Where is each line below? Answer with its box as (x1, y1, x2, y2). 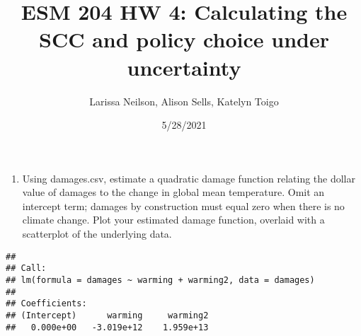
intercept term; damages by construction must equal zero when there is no (22, 198, 345, 213)
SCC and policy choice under (39, 25, 329, 54)
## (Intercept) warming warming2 (6, 310, 209, 320)
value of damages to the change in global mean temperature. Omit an (22, 185, 325, 199)
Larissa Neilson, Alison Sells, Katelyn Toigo (89, 93, 279, 108)
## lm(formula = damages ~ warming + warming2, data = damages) (6, 274, 315, 285)
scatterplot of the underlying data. (22, 226, 172, 241)
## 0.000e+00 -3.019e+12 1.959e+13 (6, 322, 209, 332)
